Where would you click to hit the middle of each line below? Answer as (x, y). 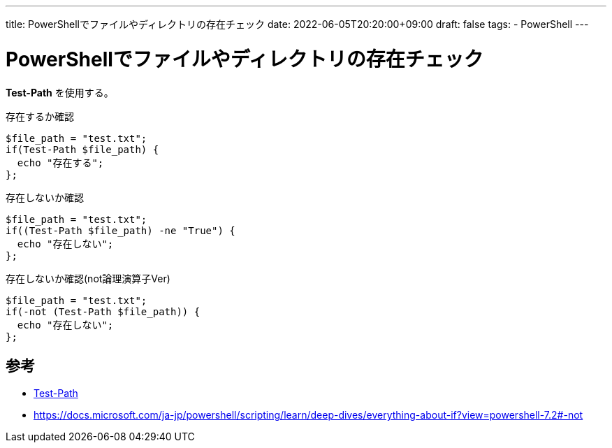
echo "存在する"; (60, 162)
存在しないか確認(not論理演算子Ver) (88, 278)
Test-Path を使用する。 (60, 92)
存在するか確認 (40, 116)
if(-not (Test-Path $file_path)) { (103, 311)
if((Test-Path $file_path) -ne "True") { (121, 230)
